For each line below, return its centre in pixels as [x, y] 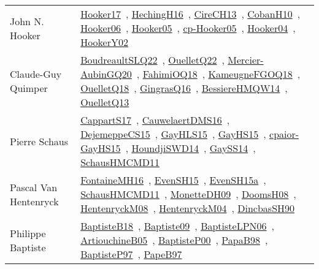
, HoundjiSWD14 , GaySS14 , [190, 148]
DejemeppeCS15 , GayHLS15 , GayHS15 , [173, 134]
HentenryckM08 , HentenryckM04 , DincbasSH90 [188, 208]
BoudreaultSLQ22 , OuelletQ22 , [152, 60]
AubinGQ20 [106, 74]
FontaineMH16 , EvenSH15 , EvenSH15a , [173, 180]
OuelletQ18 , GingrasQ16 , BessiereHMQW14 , [184, 88]
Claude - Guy [36, 74]
